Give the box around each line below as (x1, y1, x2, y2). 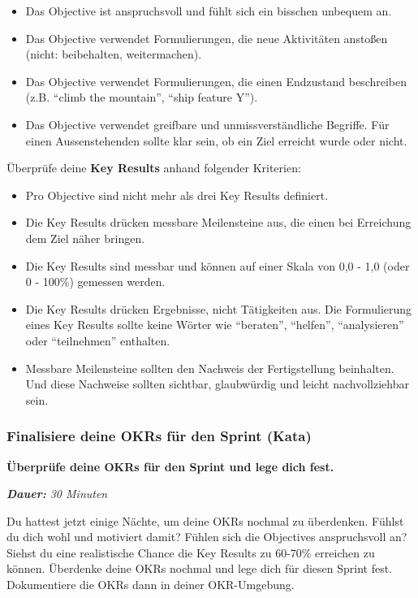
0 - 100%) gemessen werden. (25, 273, 166, 290)
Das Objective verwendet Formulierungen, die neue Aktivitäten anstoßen (25, 29, 388, 46)
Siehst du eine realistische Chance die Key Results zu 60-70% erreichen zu (6, 544, 375, 561)
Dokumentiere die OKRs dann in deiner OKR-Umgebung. (6, 576, 295, 593)
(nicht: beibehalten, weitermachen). (25, 45, 202, 63)
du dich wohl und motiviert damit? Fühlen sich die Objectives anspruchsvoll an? (6, 528, 407, 545)
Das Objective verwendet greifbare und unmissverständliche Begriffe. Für (25, 115, 390, 132)
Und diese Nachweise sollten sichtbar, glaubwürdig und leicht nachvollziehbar (25, 375, 409, 392)
